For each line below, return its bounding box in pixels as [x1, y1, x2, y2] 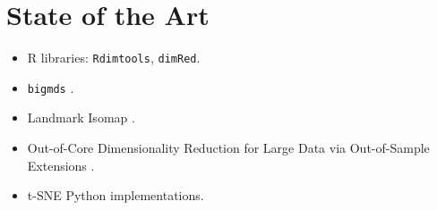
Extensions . [27, 155, 95, 174]
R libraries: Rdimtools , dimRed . [27, 48, 201, 67]
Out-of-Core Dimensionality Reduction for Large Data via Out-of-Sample [27, 139, 430, 157]
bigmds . [27, 78, 74, 97]
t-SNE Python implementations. [27, 186, 204, 205]
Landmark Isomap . [27, 108, 135, 127]
